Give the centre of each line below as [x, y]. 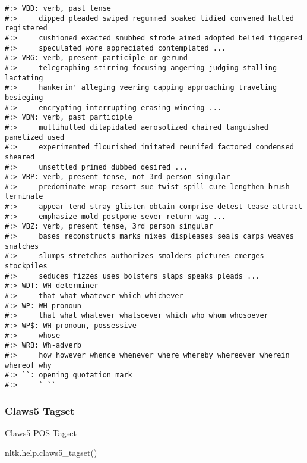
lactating [24, 78]
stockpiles [26, 266]
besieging [24, 97]
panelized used [35, 137]
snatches [22, 246]
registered [26, 28]
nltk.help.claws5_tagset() [51, 453]
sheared [20, 157]
